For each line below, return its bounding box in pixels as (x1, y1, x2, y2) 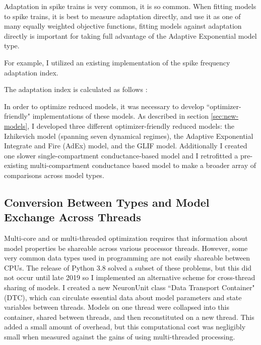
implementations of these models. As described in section (32, 111, 209, 121)
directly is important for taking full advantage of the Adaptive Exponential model (4, 30, 257, 41)
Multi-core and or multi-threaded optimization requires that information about (4, 233, 248, 243)
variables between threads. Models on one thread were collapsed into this (4, 302, 229, 312)
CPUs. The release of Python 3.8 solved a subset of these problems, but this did (4, 262, 252, 273)
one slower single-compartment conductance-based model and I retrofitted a (4, 150, 238, 160)
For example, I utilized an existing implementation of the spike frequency (4, 57, 230, 67)
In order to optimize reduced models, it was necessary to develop (4, 101, 205, 111)
